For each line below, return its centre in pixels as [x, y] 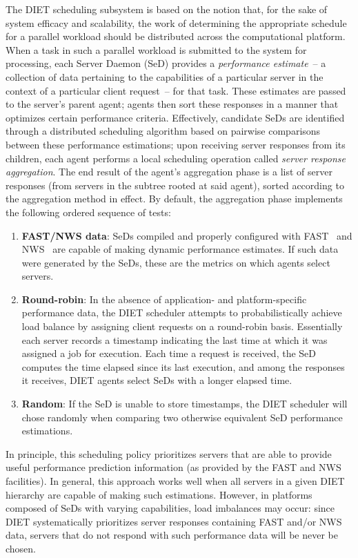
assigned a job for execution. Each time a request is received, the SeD [169, 353]
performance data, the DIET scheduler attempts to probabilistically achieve [182, 312]
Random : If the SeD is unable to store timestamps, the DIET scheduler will [185, 404]
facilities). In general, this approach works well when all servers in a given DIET [175, 481]
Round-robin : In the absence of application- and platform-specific [164, 299]
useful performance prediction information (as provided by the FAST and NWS [173, 467]
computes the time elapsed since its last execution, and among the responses [183, 366]
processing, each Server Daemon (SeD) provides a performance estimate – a [166, 63]
